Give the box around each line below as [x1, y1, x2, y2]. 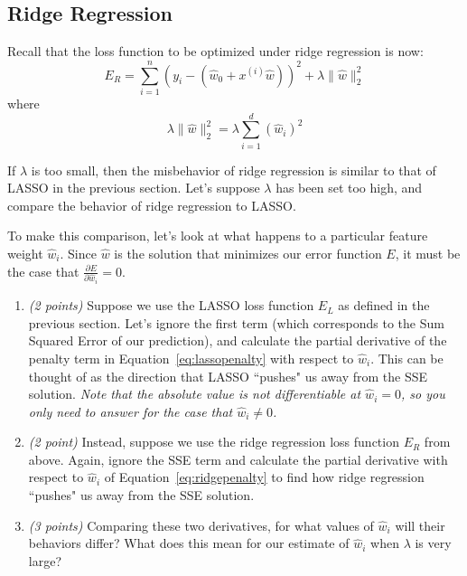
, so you [400, 384, 445, 403]
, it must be [395, 244, 461, 263]
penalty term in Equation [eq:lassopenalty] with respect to [28, 348, 354, 367]
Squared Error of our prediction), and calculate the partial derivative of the [28, 331, 447, 350]
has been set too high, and [276, 178, 423, 197]
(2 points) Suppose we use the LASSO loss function [28, 296, 314, 315]
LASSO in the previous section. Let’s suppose [7, 178, 260, 197]
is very [415, 534, 452, 552]
